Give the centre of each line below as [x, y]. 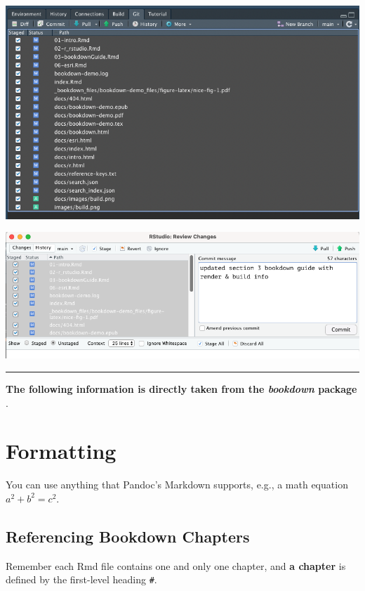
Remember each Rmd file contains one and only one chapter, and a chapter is [176, 565]
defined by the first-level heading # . [81, 579]
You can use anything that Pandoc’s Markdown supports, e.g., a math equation [177, 485]
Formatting [61, 451]
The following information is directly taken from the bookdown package [181, 388]
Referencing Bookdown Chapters [128, 536]
